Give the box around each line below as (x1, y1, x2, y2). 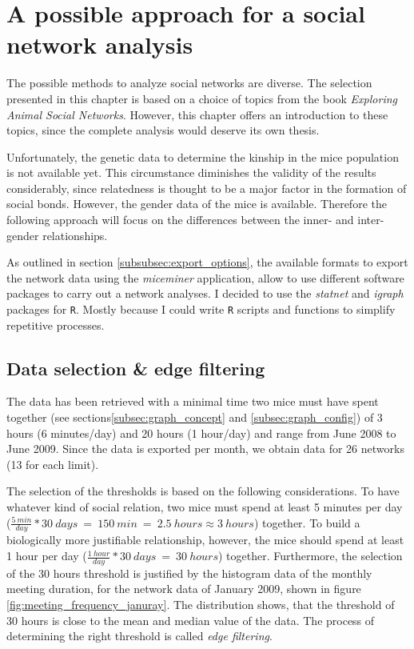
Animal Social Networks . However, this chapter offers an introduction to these (6, 106, 388, 122)
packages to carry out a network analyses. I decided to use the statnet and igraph (6, 285, 404, 302)
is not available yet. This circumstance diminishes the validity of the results (6, 164, 376, 181)
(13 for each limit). (6, 455, 99, 472)
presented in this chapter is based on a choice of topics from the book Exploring (6, 90, 397, 106)
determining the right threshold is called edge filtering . (6, 627, 273, 644)
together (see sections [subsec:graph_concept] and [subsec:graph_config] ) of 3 (6, 409, 383, 426)
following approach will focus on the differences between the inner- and (6, 211, 354, 228)
